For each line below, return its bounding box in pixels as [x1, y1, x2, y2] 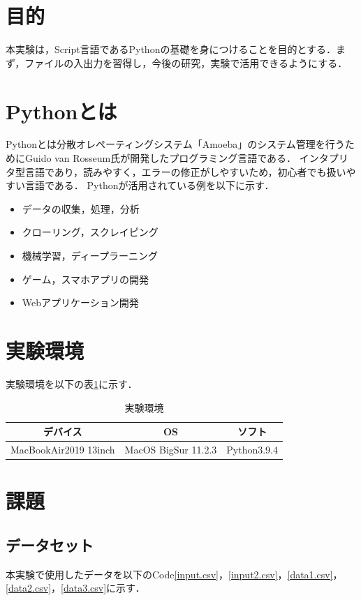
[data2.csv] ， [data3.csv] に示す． [6, 580, 145, 595]
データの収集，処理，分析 [22, 201, 140, 216]
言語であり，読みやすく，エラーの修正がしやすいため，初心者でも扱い [24, 164, 346, 179]
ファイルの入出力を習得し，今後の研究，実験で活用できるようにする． [24, 55, 348, 70]
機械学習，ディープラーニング [22, 248, 158, 262]
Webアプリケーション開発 [22, 295, 139, 310]
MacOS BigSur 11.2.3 [124, 442, 217, 456]
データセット [6, 534, 94, 555]
